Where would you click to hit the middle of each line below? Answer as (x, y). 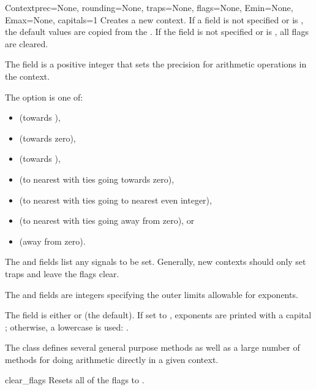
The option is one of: (44, 97)
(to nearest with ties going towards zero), (97, 179)
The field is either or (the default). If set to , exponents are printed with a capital (158, 315)
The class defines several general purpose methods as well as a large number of (152, 347)
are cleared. (27, 43)
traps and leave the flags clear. (62, 273)
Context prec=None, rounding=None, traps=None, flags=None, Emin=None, (149, 7)
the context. (28, 76)
